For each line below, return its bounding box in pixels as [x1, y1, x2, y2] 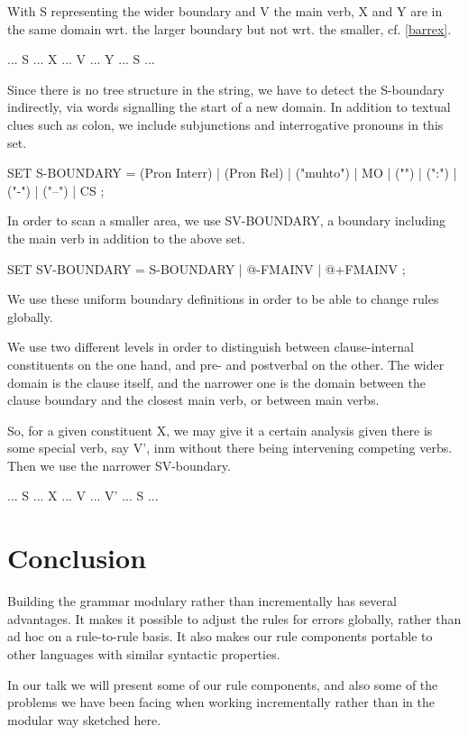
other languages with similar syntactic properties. [7, 644, 280, 663]
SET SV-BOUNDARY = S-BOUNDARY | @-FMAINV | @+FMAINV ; [7, 259, 406, 278]
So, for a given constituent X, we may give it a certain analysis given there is [7, 420, 433, 439]
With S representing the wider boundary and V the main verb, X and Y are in [7, 2, 443, 20]
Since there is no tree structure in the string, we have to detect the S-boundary [7, 79, 445, 98]
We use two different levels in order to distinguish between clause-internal [7, 337, 414, 356]
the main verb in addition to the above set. [7, 228, 245, 247]
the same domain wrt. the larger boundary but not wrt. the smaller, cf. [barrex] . [7, 19, 452, 38]
